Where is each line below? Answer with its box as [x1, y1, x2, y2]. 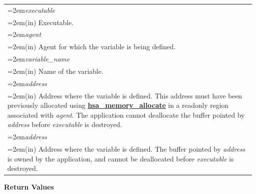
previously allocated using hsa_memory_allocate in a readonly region [7, 100, 229, 110]
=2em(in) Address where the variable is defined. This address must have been [7, 90, 242, 100]
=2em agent [7, 29, 41, 39]
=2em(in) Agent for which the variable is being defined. [7, 41, 176, 52]
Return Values [4, 182, 54, 192]
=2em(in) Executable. [7, 17, 74, 27]
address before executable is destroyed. [7, 119, 122, 129]
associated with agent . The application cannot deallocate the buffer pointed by [7, 109, 245, 120]
